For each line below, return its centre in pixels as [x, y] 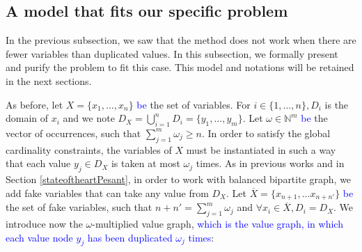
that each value [38, 163]
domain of [27, 118]
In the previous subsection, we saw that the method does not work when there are [181, 40]
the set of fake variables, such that [79, 207]
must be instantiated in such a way [261, 149]
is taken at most [145, 163]
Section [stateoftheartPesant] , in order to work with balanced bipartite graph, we [179, 179]
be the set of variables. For [194, 104]
